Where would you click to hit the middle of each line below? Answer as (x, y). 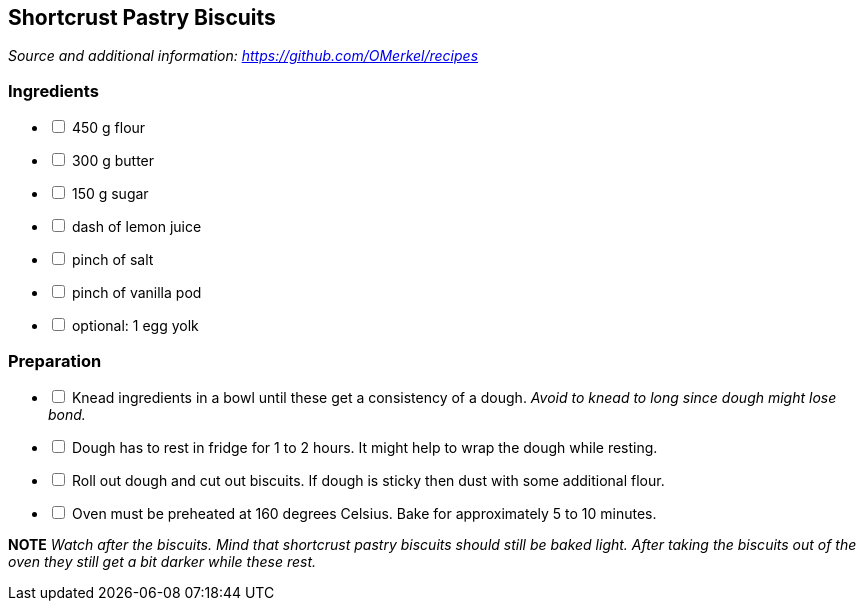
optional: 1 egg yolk (135, 326)
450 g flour (108, 128)
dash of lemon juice (136, 227)
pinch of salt (112, 260)
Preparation (55, 360)
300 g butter (113, 161)
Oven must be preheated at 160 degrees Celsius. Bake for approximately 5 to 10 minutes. (364, 513)
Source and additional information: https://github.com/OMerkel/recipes (243, 56)
